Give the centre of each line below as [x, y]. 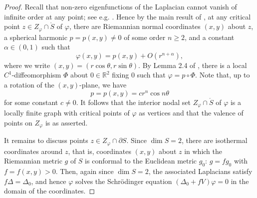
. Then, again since [85, 171]
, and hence [49, 181]
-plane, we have [103, 85]
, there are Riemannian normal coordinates [135, 26]
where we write [27, 65]
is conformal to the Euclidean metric [141, 161]
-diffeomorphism [36, 75]
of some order [145, 37]
